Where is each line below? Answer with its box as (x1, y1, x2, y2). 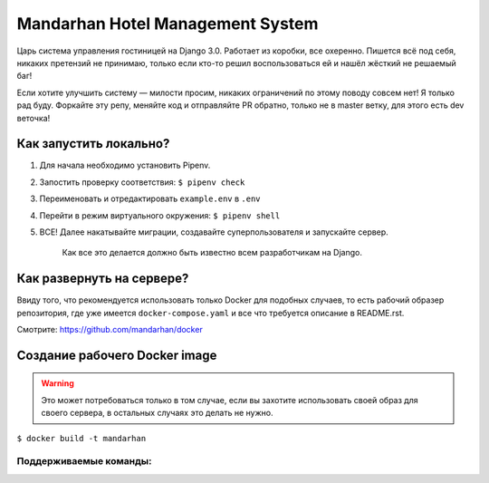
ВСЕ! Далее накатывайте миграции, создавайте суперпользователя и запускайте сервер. (39, 227, 388, 237)
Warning (41, 378, 74, 389)
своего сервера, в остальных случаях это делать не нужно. (41, 408, 273, 419)
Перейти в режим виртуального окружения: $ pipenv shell (39, 209, 281, 221)
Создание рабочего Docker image (16, 347, 217, 362)
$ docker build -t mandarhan (16, 433, 147, 443)
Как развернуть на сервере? (16, 271, 189, 286)
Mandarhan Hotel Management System (16, 14, 319, 34)
